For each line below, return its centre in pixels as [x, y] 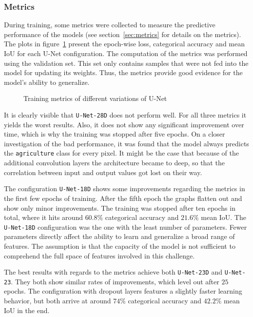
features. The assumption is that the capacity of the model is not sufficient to [120, 246]
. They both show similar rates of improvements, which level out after [115, 281]
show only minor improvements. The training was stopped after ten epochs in [120, 208]
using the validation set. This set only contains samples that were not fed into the [126, 63]
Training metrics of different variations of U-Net [95, 98]
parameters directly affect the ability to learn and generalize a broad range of [119, 236]
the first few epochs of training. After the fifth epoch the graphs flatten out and [123, 198]
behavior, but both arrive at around [58, 301]
